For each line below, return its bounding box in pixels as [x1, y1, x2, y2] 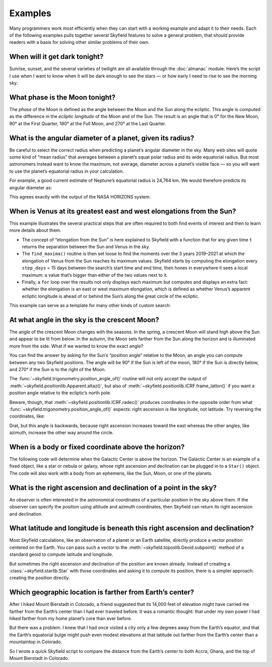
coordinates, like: [9, 413, 45, 419]
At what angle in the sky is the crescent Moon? [9, 316, 160, 324]
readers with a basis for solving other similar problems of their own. [9, 39, 150, 45]
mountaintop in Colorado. [9, 639, 62, 645]
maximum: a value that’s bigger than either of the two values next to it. [22, 272, 168, 278]
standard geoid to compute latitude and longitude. [9, 551, 113, 557]
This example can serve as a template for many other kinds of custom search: [9, 302, 171, 309]
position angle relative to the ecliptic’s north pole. [9, 390, 111, 396]
